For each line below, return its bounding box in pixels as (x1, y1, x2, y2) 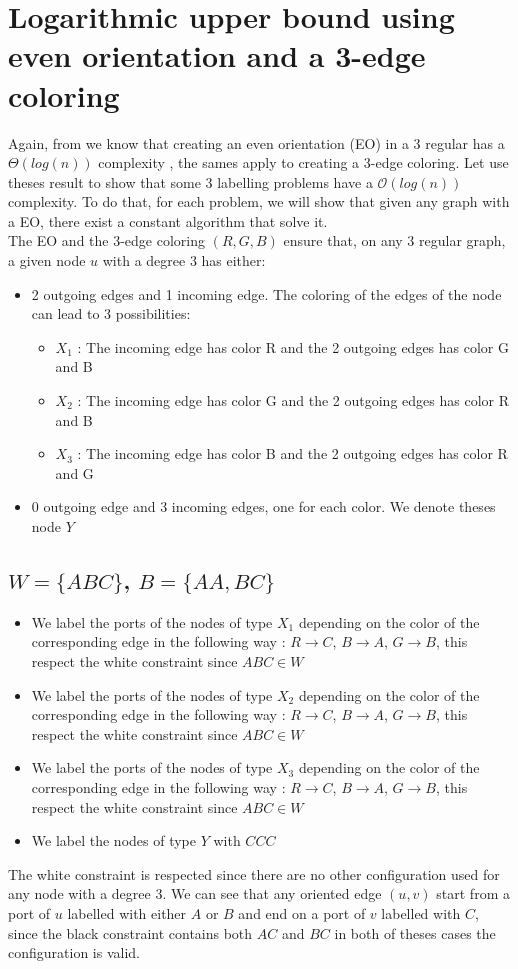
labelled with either (67, 902, 187, 923)
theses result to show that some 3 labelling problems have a (8, 171, 373, 192)
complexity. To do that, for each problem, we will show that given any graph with (8, 191, 510, 212)
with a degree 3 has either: (102, 250, 266, 271)
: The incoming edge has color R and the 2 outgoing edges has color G (77, 336, 509, 357)
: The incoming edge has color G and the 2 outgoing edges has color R (77, 390, 509, 411)
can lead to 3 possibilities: (31, 303, 191, 324)
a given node (8, 250, 86, 271)
